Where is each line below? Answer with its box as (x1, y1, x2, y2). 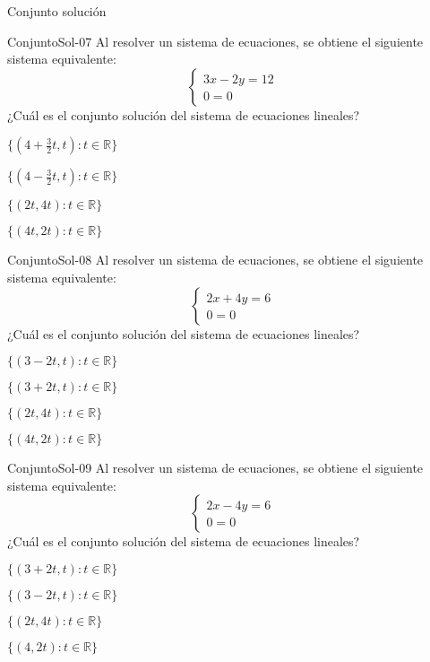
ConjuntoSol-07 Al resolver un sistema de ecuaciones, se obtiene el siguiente (7, 31, 424, 50)
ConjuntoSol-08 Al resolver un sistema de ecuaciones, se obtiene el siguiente (7, 250, 424, 269)
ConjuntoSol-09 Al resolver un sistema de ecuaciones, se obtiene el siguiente (7, 458, 424, 477)
